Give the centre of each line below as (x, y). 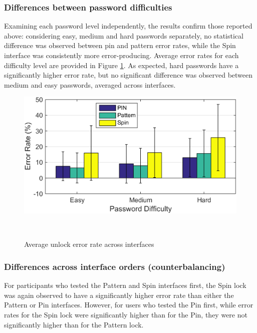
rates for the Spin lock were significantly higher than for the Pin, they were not (126, 314)
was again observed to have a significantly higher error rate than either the (119, 295)
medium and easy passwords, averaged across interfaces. (90, 84)
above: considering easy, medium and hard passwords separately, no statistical (124, 35)
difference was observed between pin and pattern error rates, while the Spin (120, 45)
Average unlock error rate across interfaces (89, 244)
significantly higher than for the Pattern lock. (74, 324)
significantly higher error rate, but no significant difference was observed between (128, 75)
